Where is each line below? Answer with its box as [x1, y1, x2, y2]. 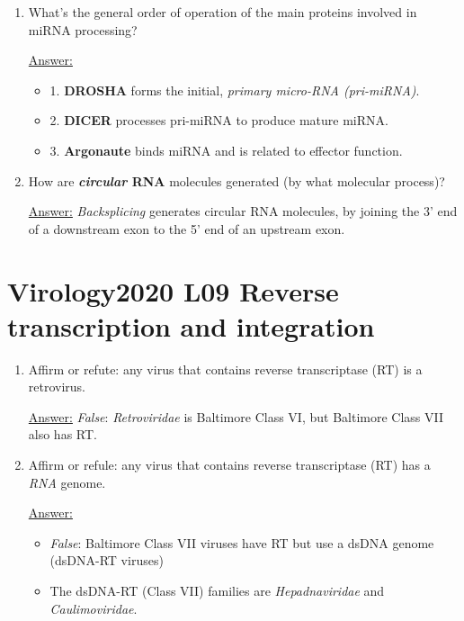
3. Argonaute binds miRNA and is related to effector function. [49, 140, 403, 159]
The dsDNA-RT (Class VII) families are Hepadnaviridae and [49, 581, 385, 599]
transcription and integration [7, 307, 375, 344]
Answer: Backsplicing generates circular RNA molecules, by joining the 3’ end [28, 202, 458, 220]
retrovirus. [28, 377, 86, 396]
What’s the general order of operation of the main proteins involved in [28, 3, 417, 21]
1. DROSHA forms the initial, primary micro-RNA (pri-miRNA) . [49, 80, 420, 99]
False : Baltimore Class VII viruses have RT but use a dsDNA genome [49, 533, 434, 552]
